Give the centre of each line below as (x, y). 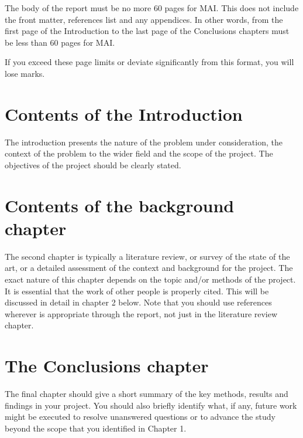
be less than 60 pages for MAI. (60, 42)
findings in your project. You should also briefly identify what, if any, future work (151, 405)
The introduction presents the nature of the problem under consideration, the (144, 142)
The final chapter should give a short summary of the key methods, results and (147, 394)
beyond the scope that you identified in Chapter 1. (96, 428)
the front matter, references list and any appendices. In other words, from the (144, 19)
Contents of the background (120, 205)
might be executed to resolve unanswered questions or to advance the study (140, 417)
